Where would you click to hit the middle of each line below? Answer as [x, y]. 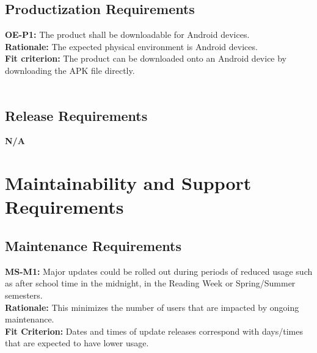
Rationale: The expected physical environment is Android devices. [131, 46]
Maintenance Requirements [93, 245]
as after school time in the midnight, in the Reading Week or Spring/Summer [150, 283]
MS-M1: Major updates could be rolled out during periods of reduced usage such [159, 271]
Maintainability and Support [128, 183]
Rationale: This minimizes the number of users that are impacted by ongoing [152, 307]
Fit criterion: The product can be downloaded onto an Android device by [146, 58]
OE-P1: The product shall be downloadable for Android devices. [127, 35]
